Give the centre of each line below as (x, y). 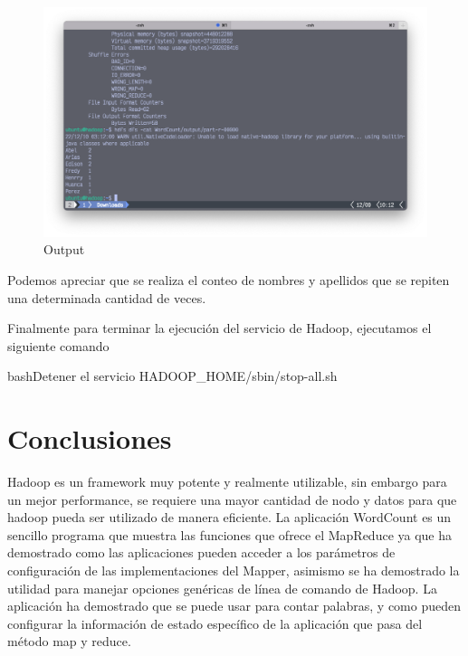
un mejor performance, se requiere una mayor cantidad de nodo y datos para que (232, 499)
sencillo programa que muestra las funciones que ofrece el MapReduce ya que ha (230, 534)
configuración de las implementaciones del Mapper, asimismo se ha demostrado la (234, 570)
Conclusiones (90, 438)
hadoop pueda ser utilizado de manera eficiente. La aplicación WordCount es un (229, 517)
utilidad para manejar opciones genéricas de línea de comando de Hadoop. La (222, 588)
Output (64, 249)
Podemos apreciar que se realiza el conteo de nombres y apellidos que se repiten (229, 280)
